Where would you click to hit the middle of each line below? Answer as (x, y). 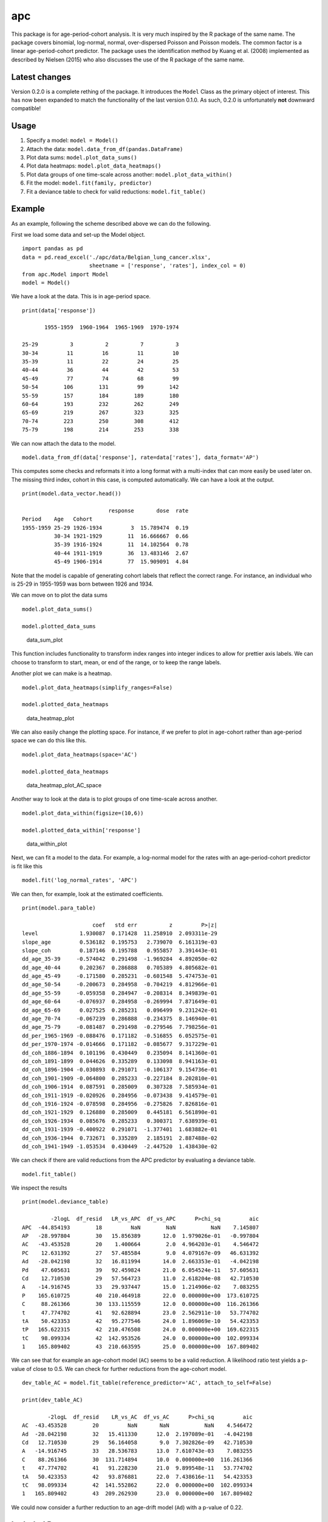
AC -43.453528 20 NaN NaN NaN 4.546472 (137, 1426)
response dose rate (149, 510)
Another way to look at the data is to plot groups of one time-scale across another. (114, 799)
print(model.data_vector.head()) (72, 494)
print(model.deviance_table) (65, 1202)
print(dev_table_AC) (53, 1400)
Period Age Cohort (57, 519)
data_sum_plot (45, 640)
